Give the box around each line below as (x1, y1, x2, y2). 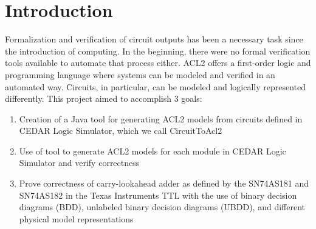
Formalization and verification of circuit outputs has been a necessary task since (5, 33, 303, 45)
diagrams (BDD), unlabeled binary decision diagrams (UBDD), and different (19, 201, 305, 213)
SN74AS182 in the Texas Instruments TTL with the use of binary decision (19, 188, 297, 201)
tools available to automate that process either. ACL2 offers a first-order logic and (5, 56, 311, 69)
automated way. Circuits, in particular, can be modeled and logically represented (5, 80, 306, 93)
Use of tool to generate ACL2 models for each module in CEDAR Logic (19, 144, 286, 157)
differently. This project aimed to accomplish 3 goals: (5, 92, 202, 105)
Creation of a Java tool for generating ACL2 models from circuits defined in (19, 112, 303, 125)
